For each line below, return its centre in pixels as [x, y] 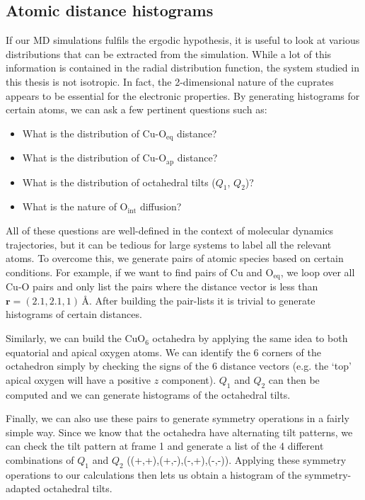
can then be [294, 379]
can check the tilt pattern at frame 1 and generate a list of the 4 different [165, 446]
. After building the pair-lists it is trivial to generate [202, 300]
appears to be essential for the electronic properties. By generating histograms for [183, 95]
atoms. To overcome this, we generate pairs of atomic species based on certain [175, 258]
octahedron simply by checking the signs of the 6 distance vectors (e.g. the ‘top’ [179, 366]
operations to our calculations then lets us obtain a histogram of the [154, 474]
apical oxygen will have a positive [79, 379]
